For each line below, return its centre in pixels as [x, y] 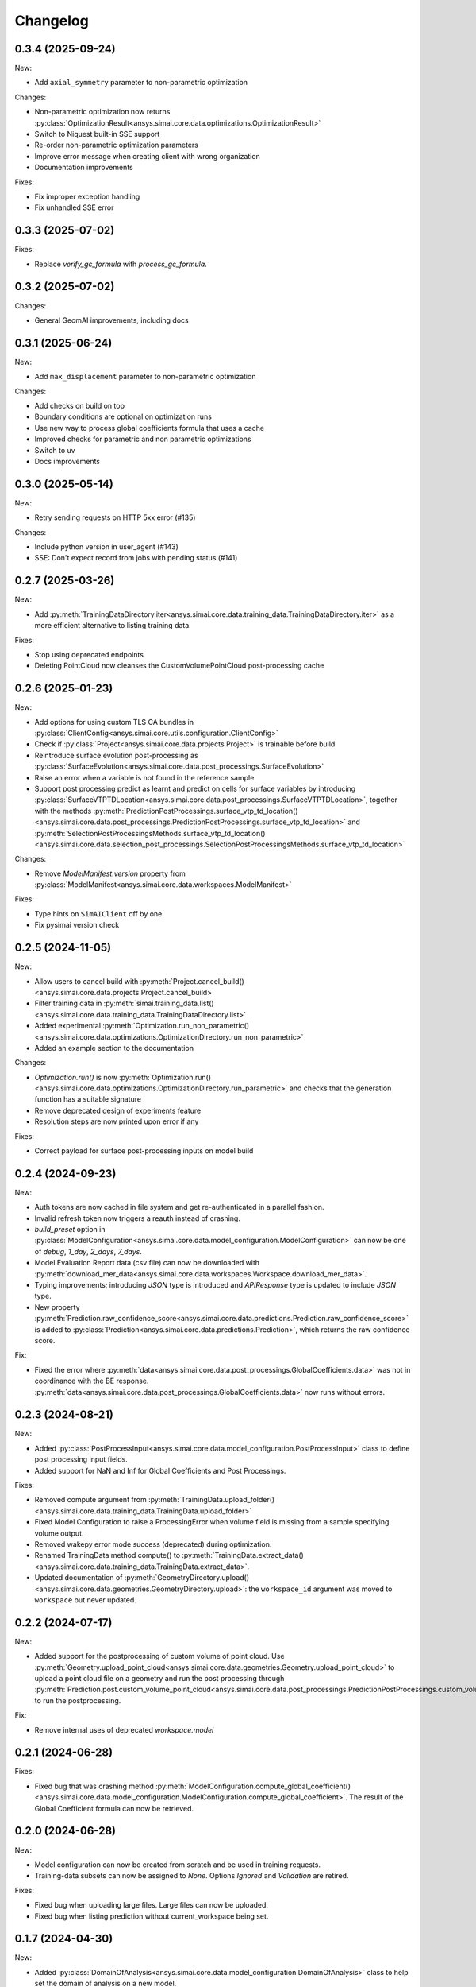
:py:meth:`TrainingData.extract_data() [243, 1555]
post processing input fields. [81, 1459]
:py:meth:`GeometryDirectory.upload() [187, 1578]
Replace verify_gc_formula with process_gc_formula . [121, 264]
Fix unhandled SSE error [74, 207]
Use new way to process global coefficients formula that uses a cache [150, 428]
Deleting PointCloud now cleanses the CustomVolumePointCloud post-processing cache [179, 666]
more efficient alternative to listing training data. [113, 626]
